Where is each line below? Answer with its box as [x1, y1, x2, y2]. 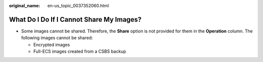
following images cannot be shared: [21, 35, 93, 41]
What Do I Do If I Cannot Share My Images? [9, 15, 142, 24]
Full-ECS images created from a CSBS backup [33, 48, 126, 54]
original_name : [9, 3, 40, 8]
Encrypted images [33, 42, 70, 47]
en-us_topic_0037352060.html [47, 3, 109, 8]
